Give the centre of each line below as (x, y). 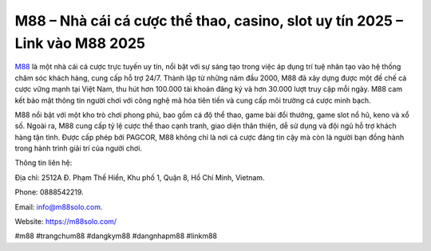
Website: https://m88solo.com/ (66, 222)
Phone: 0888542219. (49, 192)
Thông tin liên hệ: (43, 163)
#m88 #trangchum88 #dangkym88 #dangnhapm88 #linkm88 (116, 236)
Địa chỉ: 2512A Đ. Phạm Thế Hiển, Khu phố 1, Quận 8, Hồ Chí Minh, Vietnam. (140, 177)
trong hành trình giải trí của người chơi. (79, 148)
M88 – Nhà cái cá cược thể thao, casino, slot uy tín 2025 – (209, 21)
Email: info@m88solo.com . (59, 206)
